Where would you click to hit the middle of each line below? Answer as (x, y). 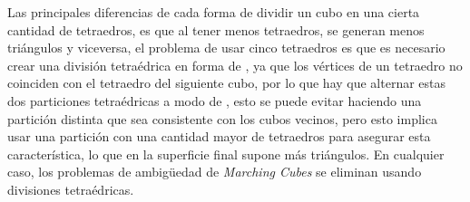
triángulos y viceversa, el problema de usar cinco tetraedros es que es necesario (226, 48)
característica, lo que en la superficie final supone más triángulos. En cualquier (226, 154)
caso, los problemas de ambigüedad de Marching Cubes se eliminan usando (215, 172)
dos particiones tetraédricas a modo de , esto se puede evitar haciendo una (215, 100)
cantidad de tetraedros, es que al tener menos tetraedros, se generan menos (216, 29)
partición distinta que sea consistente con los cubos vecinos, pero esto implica (222, 118)
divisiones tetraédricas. (71, 189)
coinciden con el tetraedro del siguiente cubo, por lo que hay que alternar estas (227, 83)
